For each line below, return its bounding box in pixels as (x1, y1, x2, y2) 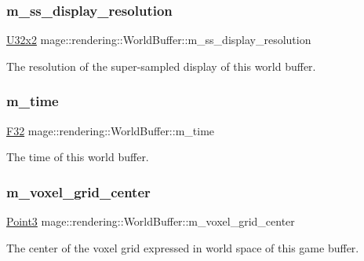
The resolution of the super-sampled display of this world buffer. (6, 57, 316, 74)
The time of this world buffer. (6, 149, 149, 165)
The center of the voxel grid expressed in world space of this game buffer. (6, 239, 359, 255)
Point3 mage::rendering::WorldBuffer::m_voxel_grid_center (6, 213, 295, 230)
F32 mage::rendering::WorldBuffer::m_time (6, 122, 215, 138)
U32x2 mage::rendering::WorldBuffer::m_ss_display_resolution (6, 31, 311, 48)
